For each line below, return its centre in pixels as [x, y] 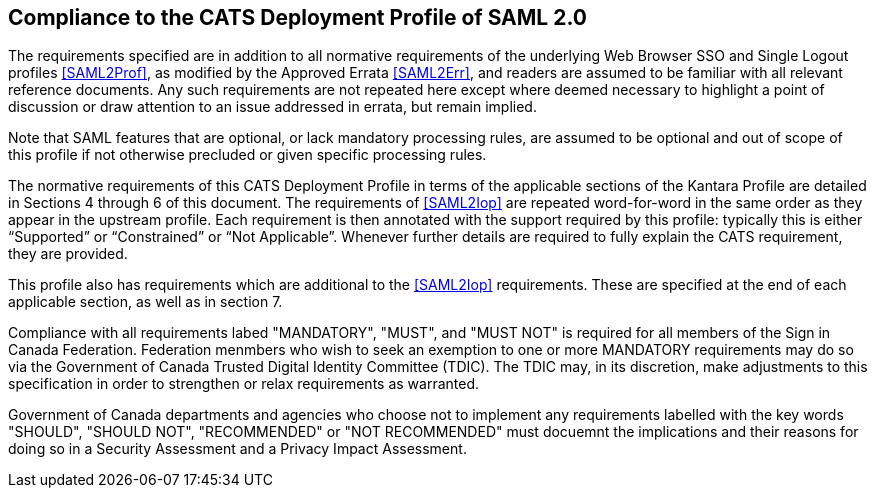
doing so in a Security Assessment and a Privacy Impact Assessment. [237, 449]
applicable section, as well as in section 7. [145, 302]
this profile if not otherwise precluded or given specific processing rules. [247, 155]
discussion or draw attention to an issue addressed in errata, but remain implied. [272, 107]
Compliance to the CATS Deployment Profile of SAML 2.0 [297, 17]
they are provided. [68, 254]
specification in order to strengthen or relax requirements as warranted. [244, 384]
